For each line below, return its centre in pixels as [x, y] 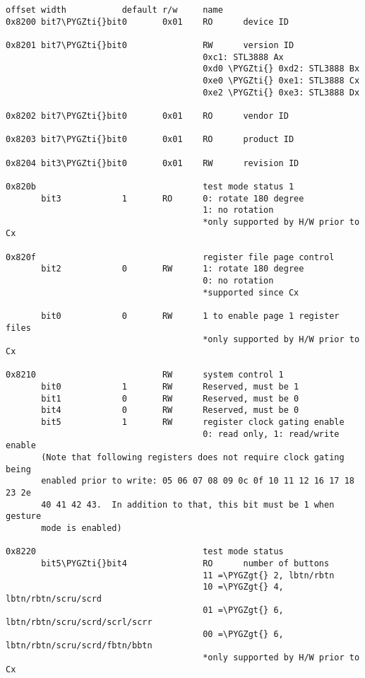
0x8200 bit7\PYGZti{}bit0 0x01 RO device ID [147, 22]
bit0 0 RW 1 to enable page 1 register [190, 316]
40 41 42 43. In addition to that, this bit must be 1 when [188, 504]
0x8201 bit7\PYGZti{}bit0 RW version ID [150, 45]
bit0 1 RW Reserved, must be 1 [170, 387]
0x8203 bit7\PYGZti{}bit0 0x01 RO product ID [150, 140]
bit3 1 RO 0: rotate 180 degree [173, 198]
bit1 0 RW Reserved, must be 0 [170, 398]
